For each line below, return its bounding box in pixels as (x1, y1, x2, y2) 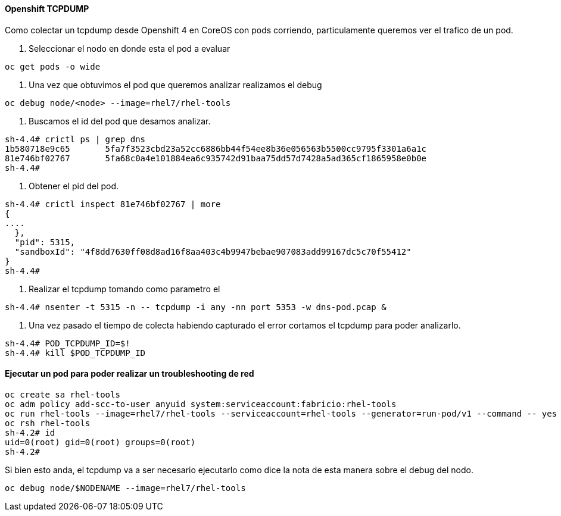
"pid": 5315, (14, 237, 76, 247)
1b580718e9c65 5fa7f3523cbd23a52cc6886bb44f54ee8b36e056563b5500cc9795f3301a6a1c (5, 143, 427, 154)
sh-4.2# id (5, 427, 55, 437)
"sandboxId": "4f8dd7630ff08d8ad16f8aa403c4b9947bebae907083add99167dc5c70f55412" (14, 246, 412, 257)
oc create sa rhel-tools (5, 389, 120, 399)
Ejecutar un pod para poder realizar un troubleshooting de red (5, 368, 254, 379)
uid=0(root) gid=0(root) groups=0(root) (5, 437, 196, 447)
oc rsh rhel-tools (5, 418, 91, 428)
